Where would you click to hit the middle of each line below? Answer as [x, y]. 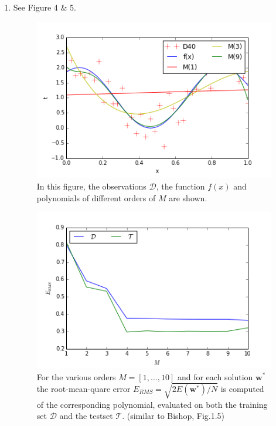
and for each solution [215, 376]
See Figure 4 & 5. [45, 7]
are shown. [188, 197]
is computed [242, 388]
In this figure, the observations [91, 186]
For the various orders [76, 376]
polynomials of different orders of [96, 197]
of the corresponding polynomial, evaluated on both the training [152, 404]
